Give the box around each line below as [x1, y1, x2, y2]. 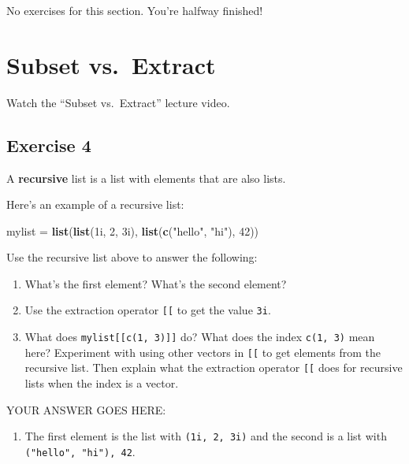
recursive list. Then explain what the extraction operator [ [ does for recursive [24, 359, 403, 376]
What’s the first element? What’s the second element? [24, 275, 287, 291]
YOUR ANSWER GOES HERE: [6, 401, 166, 418]
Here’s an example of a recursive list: [6, 196, 184, 213]
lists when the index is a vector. [24, 375, 179, 392]
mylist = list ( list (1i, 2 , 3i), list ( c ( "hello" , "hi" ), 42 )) [6, 222, 259, 239]
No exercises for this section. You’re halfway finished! [6, 2, 263, 18]
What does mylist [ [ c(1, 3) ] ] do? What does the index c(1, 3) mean [24, 329, 375, 345]
